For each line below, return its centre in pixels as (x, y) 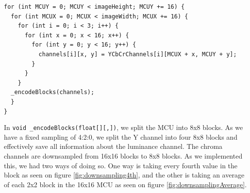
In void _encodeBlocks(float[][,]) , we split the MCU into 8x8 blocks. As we (124, 127)
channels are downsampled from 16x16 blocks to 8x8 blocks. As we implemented (123, 155)
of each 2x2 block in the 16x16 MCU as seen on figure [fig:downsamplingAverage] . (125, 184)
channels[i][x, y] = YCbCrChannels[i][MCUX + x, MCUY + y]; (138, 54)
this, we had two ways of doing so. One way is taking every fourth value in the (121, 165)
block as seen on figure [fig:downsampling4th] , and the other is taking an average (124, 175)
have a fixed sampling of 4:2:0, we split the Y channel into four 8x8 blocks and (121, 137)
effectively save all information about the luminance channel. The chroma (113, 146)
